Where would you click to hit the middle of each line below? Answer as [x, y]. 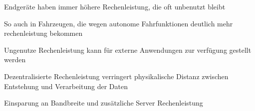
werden [15, 59]
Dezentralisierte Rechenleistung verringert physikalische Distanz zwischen [116, 76]
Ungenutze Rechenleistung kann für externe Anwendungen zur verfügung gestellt [128, 50]
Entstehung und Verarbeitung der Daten [66, 86]
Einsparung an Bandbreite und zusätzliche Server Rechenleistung [104, 103]
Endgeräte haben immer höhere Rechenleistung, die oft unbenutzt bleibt [115, 6]
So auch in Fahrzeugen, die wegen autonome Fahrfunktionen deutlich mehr [119, 23]
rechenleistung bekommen [43, 33]
